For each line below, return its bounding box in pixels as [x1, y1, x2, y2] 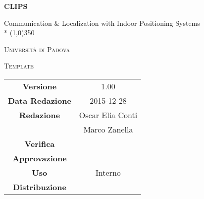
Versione [22, 80, 57, 92]
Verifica [24, 137, 55, 149]
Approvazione [12, 152, 67, 164]
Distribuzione [12, 181, 66, 193]
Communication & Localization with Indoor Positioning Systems [4, 17, 200, 28]
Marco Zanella [83, 123, 133, 135]
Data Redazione [8, 94, 71, 106]
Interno [96, 166, 121, 178]
